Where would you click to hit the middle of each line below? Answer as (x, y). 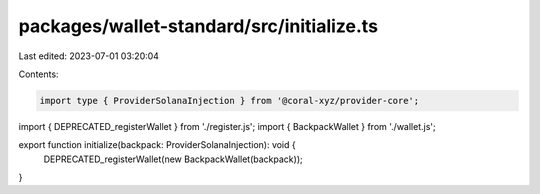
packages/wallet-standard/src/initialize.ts (198, 26)
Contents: (38, 74)
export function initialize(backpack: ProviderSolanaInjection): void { (157, 145)
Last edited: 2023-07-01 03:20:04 (89, 56)
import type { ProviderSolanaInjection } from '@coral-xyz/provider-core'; (229, 100)
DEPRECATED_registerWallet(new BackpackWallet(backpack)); (173, 159)
